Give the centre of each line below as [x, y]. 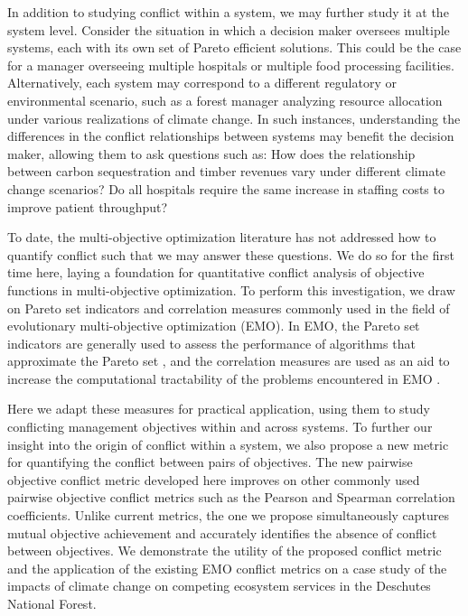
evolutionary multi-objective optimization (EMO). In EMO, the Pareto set [214, 326]
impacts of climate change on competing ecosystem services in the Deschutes [219, 586]
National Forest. [52, 603]
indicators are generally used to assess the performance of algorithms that [211, 343]
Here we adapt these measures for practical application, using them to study [219, 409]
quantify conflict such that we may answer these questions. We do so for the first [231, 254]
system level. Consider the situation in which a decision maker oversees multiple [229, 29]
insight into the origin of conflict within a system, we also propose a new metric [228, 444]
